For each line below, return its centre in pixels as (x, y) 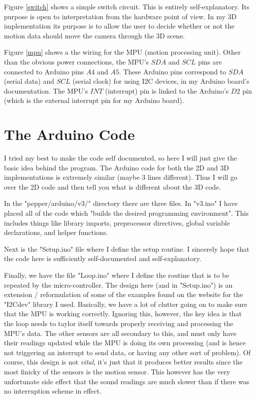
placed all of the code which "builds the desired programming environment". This (126, 213)
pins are (210, 61)
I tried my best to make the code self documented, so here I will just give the (121, 158)
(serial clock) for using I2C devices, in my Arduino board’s (161, 81)
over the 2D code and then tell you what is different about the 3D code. (112, 186)
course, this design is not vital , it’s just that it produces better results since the (123, 362)
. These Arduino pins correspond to (173, 71)
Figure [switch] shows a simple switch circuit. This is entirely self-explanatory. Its (127, 6)
